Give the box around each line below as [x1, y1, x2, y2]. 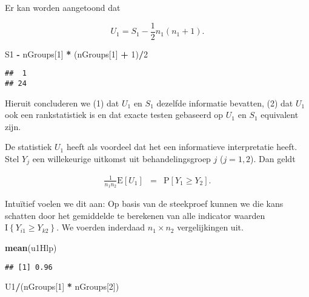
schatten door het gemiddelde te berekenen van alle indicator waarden [5, 209, 265, 221]
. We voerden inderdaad [56, 221, 145, 233]
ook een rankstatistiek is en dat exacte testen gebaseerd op [5, 108, 224, 121]
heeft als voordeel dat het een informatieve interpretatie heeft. [66, 140, 297, 153]
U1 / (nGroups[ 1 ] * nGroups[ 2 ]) [5, 280, 119, 293]
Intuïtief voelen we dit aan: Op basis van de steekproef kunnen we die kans [5, 197, 284, 210]
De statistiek [5, 140, 52, 153]
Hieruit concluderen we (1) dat [5, 96, 119, 109]
